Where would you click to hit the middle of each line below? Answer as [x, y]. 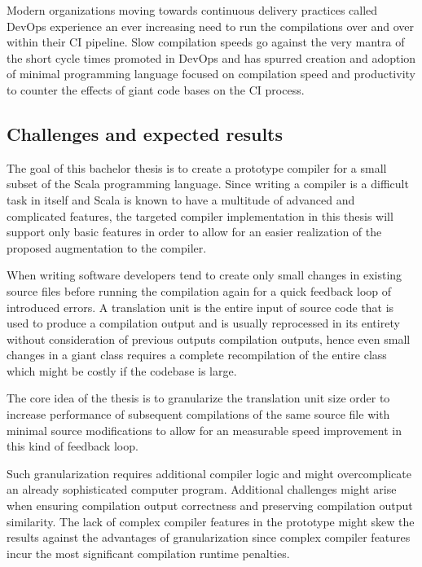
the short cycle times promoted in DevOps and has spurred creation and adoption [211, 57]
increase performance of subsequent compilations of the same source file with [198, 414]
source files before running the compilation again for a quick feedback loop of [199, 290]
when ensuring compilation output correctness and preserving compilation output [210, 505]
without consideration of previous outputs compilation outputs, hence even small [209, 338]
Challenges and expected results [145, 133]
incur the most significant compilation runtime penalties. [148, 553]
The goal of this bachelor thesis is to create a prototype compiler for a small [197, 167]
